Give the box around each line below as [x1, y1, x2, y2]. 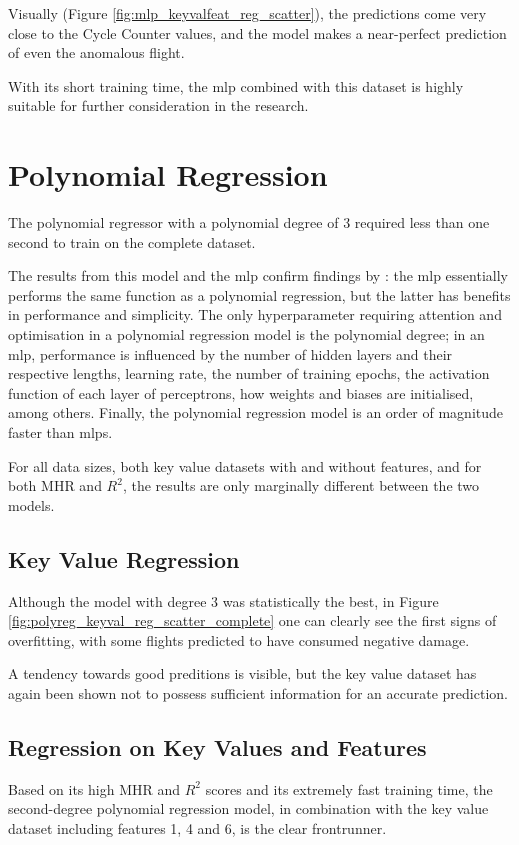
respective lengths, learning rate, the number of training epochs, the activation [8, 363, 490, 384]
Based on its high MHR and [8, 778, 181, 799]
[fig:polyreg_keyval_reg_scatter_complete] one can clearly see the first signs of [8, 610, 497, 631]
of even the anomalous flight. [8, 42, 185, 63]
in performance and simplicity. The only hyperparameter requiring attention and [8, 304, 502, 325]
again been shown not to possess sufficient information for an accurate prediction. [8, 682, 508, 703]
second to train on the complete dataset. [8, 231, 256, 252]
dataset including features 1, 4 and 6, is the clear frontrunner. [8, 817, 387, 838]
